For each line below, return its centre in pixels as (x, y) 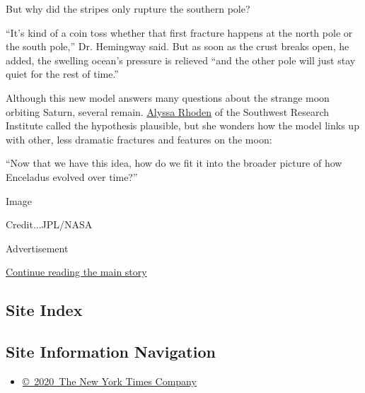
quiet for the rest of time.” (62, 74)
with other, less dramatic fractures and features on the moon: (139, 139)
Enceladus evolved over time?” (72, 176)
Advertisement (37, 248)
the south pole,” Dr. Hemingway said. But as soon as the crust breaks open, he (178, 46)
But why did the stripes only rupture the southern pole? (128, 8)
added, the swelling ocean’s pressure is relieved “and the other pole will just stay (181, 60)
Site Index (44, 310)
